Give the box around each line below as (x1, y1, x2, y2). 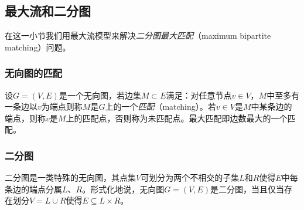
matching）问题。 (5, 40, 71, 53)
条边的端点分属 (5, 182, 62, 195)
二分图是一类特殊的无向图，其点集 (5, 171, 136, 184)
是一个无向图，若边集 (59, 89, 141, 101)
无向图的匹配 (5, 66, 63, 80)
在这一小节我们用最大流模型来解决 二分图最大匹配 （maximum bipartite (5, 29, 271, 42)
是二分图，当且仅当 (210, 182, 285, 195)
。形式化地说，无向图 (82, 182, 165, 195)
